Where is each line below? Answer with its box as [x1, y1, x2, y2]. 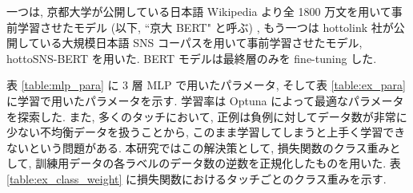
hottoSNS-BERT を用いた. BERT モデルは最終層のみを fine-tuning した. [6, 49, 377, 66]
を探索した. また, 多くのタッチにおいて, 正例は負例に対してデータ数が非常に [6, 108, 407, 124]
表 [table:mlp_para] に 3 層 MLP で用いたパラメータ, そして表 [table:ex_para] [6, 77, 407, 93]
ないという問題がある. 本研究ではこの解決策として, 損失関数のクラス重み [6, 139, 390, 156]
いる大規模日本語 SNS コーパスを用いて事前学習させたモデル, [39, 34, 363, 51]
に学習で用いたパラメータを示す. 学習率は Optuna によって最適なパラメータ [6, 92, 404, 108]
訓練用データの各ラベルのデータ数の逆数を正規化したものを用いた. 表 [35, 155, 401, 171]
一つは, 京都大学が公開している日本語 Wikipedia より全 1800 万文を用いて [6, 3, 391, 19]
